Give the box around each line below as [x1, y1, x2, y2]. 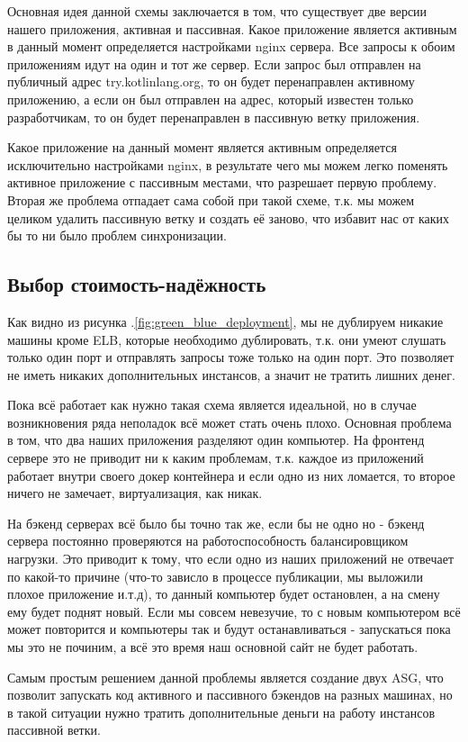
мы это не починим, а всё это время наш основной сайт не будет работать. [7, 638, 418, 656]
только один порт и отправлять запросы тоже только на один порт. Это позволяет [7, 348, 454, 366]
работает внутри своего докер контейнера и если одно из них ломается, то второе [7, 466, 455, 484]
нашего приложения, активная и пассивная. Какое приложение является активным [7, 19, 457, 38]
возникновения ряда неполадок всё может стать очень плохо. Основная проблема [7, 412, 452, 431]
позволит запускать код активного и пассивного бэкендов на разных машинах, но [7, 685, 453, 704]
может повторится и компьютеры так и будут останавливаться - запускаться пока [7, 620, 451, 638]
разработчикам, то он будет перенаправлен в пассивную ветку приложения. [7, 107, 420, 126]
